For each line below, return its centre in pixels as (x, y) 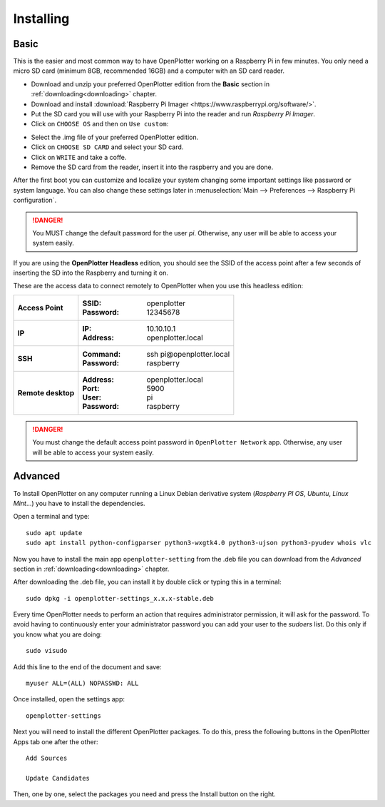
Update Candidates (58, 778)
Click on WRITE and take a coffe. (79, 157)
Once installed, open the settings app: (69, 699)
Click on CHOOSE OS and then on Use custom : (100, 124)
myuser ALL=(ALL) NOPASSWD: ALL (82, 684)
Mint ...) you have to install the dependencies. (79, 503)
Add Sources (47, 758)
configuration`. (35, 201)
